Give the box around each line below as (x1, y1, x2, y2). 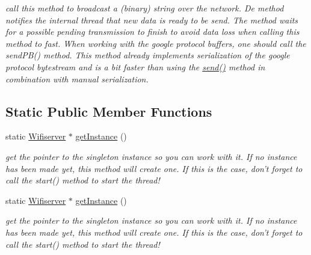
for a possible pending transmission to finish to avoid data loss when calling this (5, 25, 300, 38)
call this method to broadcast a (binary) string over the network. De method (5, 2, 284, 14)
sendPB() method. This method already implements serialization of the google (5, 49, 290, 61)
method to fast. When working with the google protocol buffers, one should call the (5, 37, 306, 49)
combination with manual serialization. (5, 72, 149, 85)
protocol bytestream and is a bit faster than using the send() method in (5, 60, 265, 73)
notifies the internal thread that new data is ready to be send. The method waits (5, 13, 298, 26)
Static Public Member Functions (5, 102, 212, 120)
